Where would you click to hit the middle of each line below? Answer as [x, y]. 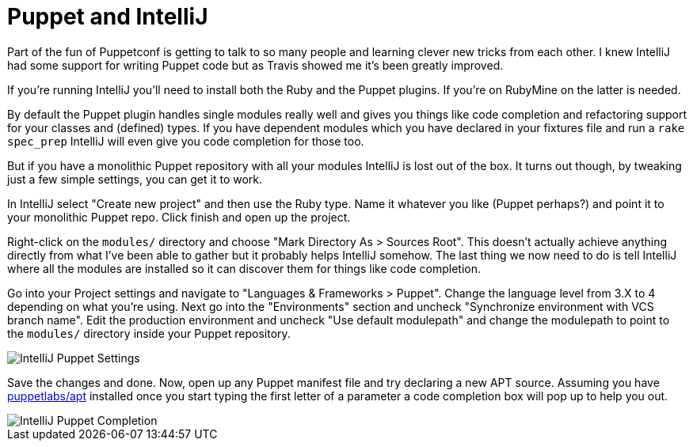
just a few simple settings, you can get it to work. [135, 179]
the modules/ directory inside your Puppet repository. [149, 333]
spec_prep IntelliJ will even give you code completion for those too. [186, 141]
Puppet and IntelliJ [108, 17]
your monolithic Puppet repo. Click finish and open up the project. [179, 217]
